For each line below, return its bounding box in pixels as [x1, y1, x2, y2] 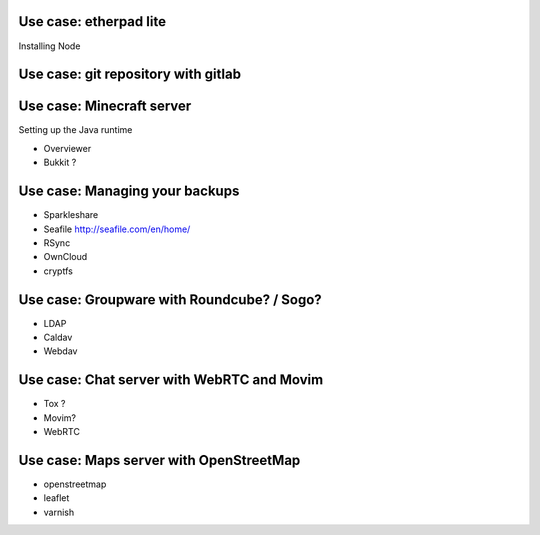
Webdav [43, 345, 78, 357]
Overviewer [43, 142, 92, 154]
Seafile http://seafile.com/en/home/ [43, 223, 191, 235]
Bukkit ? [43, 156, 77, 169]
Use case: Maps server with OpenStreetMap [18, 451, 301, 469]
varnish [43, 506, 75, 518]
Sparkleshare [43, 209, 99, 221]
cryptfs [43, 265, 74, 277]
